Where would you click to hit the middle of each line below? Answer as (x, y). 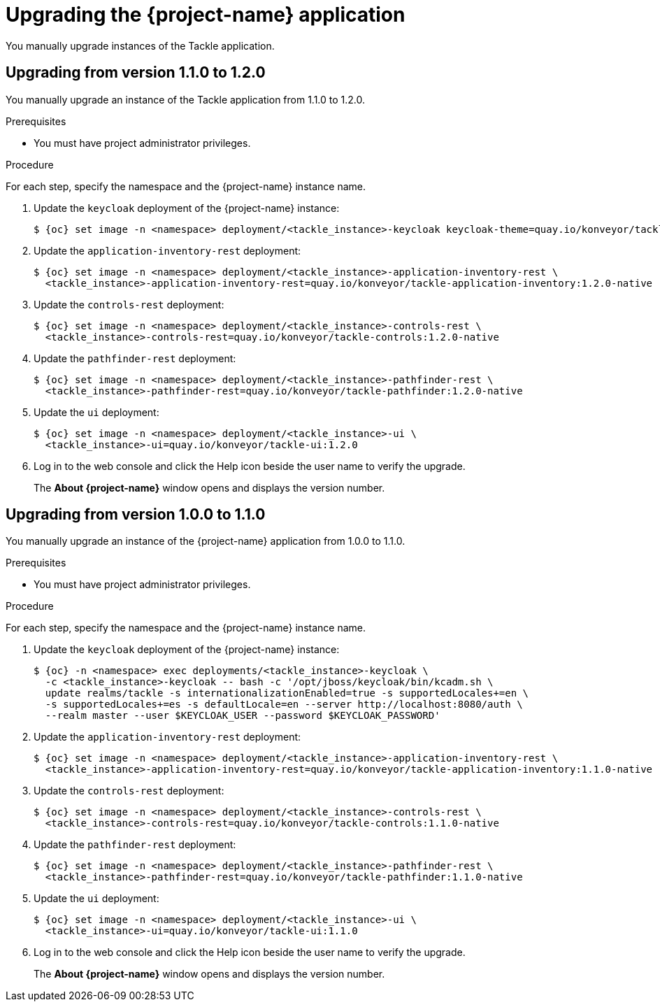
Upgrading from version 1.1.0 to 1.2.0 (136, 73)
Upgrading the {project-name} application (206, 15)
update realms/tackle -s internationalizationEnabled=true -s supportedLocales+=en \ (287, 693)
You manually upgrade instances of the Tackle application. (140, 45)
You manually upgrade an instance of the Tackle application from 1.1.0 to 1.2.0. (186, 99)
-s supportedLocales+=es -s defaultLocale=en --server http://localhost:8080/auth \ (284, 705)
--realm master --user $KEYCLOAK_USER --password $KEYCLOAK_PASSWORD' (243, 716)
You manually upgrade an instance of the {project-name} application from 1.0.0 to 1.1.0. (206, 541)
